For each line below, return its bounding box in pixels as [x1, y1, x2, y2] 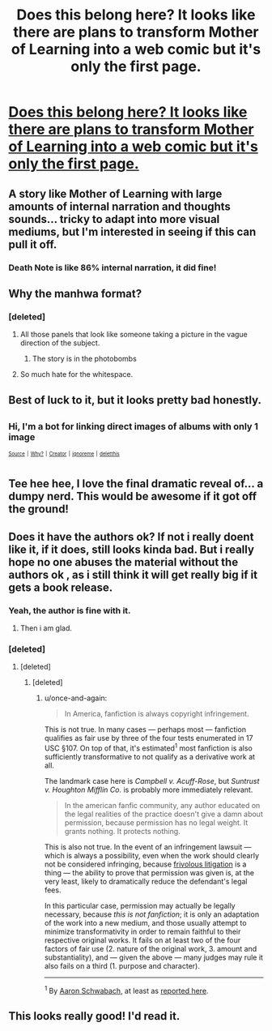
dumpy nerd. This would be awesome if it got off [8, 490, 257, 503]
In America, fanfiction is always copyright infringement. [64, 709, 249, 719]
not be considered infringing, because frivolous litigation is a [44, 859, 247, 869]
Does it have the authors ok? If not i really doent [8, 529, 254, 544]
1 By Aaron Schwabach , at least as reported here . [44, 984, 209, 995]
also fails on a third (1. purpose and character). [44, 960, 200, 970]
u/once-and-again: [44, 693, 108, 703]
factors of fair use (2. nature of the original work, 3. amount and [44, 943, 257, 953]
